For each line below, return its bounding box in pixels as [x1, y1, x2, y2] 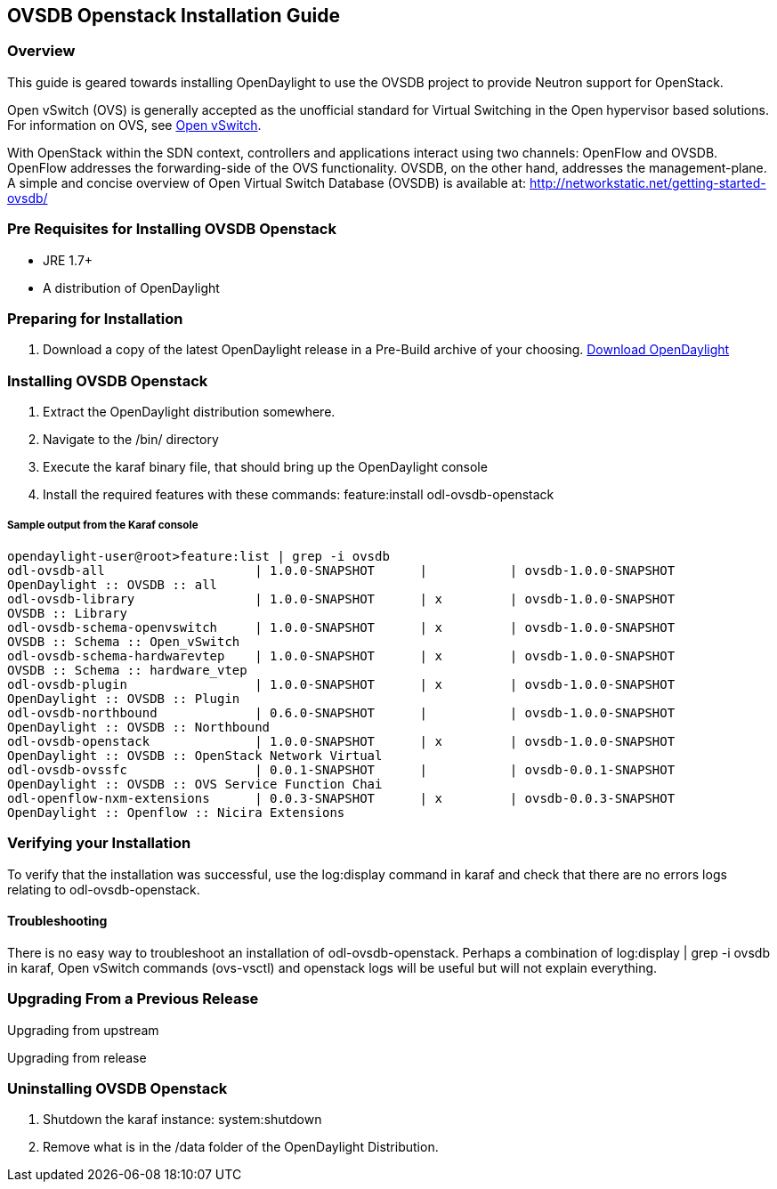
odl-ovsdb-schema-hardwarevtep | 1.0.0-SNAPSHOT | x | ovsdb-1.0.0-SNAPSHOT [7, 648, 676, 663]
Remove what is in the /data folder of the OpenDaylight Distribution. [43, 1139, 439, 1155]
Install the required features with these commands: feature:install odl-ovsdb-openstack [43, 487, 554, 503]
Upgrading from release [7, 1049, 147, 1065]
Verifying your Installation [7, 834, 191, 853]
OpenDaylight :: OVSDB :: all [7, 577, 218, 592]
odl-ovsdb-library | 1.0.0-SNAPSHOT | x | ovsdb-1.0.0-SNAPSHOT [7, 591, 676, 606]
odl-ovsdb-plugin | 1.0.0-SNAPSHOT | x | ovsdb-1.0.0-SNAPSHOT [7, 676, 676, 692]
